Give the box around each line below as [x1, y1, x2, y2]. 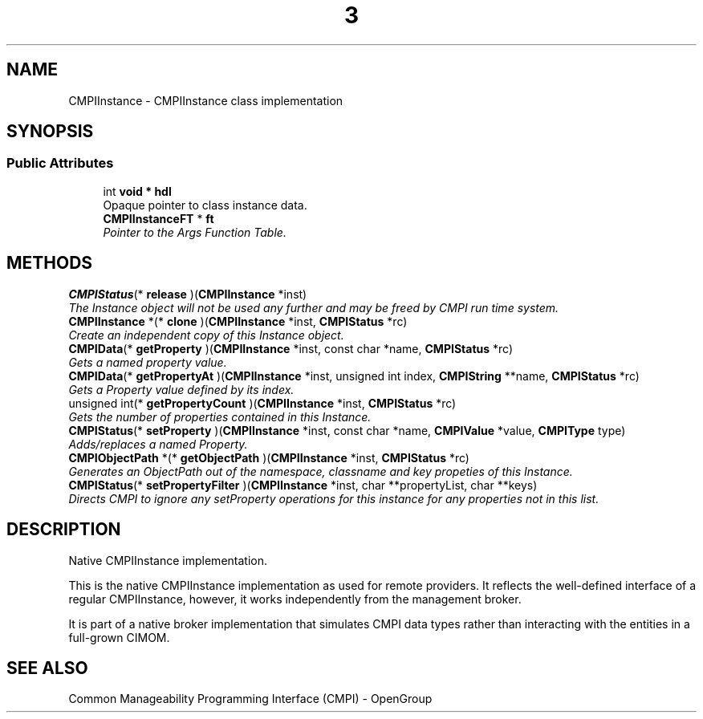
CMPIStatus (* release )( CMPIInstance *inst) [68, 286, 307, 301]
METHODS [6, 253, 93, 274]
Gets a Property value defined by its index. [68, 382, 295, 396]
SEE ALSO [6, 657, 88, 678]
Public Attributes [6, 155, 114, 172]
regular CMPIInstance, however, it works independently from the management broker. [68, 591, 522, 606]
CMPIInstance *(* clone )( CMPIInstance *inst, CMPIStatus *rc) [68, 314, 408, 328]
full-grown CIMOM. [68, 630, 170, 644]
